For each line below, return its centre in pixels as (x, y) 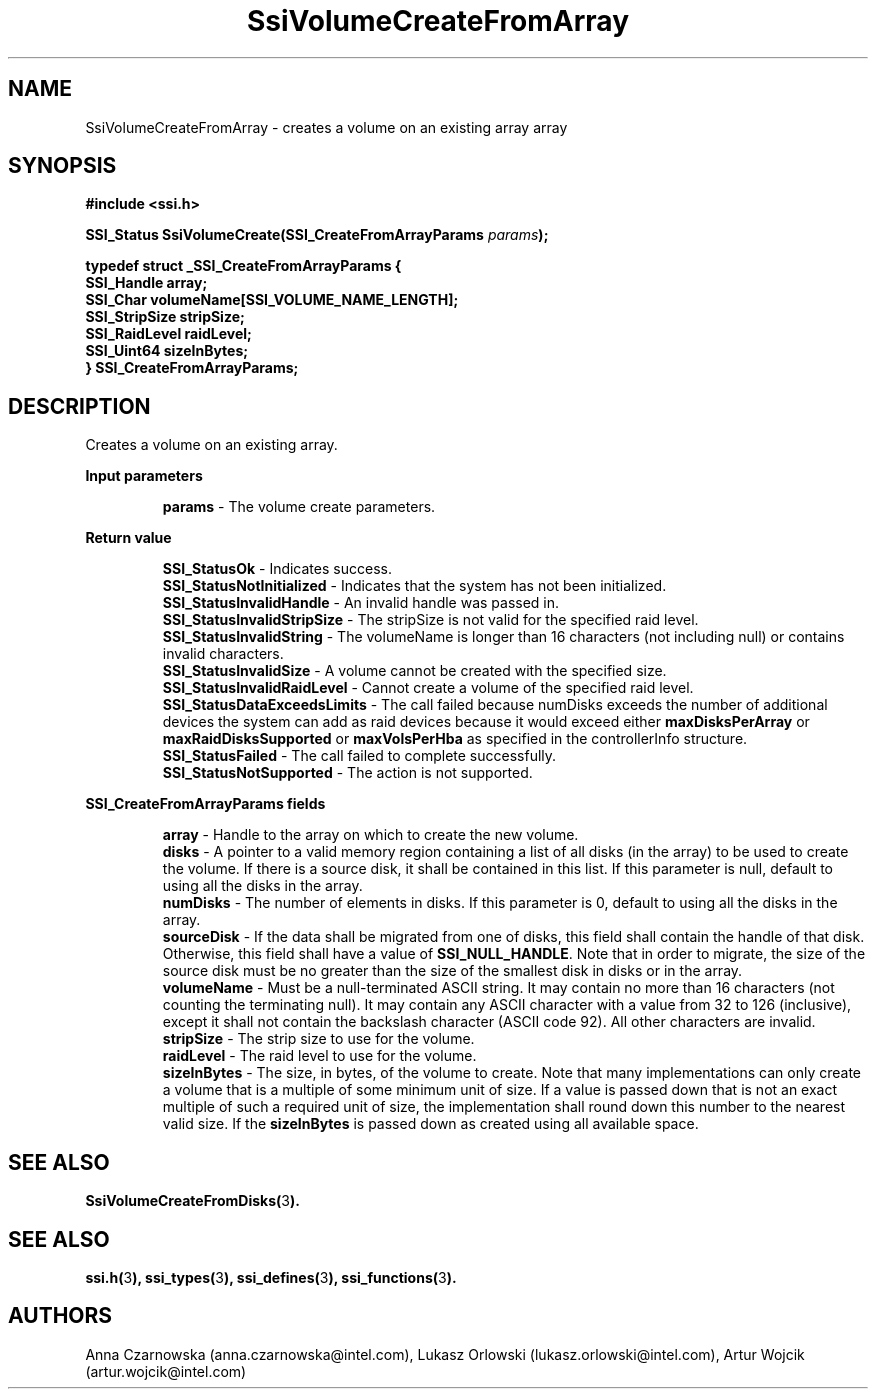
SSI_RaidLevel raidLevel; (168, 334)
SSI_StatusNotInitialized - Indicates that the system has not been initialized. (414, 586)
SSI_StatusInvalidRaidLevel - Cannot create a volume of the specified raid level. (428, 688)
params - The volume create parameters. (299, 507)
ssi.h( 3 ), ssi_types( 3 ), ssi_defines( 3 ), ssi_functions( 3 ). (271, 1277)
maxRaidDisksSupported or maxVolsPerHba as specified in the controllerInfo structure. (455, 739)
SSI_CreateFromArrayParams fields (205, 804)
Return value (128, 538)
